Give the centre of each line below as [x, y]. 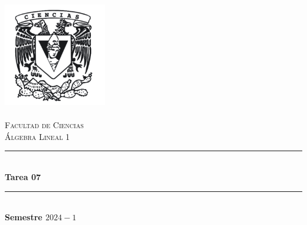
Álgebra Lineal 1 [37, 136]
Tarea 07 [23, 177]
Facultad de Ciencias [44, 125]
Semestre [24, 217]
